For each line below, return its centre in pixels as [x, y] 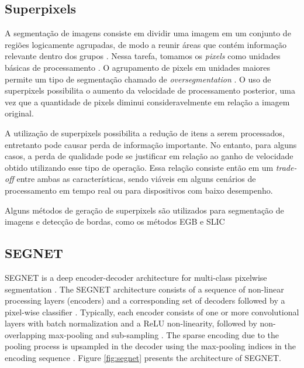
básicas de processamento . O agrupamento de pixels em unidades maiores [138, 67]
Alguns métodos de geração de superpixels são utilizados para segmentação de [144, 210]
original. [19, 113]
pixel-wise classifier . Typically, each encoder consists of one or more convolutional [152, 312]
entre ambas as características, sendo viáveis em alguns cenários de [136, 179]
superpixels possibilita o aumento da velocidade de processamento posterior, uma [150, 90]
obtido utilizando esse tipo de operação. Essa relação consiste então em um [139, 167]
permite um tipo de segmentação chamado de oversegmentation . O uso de [138, 79]
